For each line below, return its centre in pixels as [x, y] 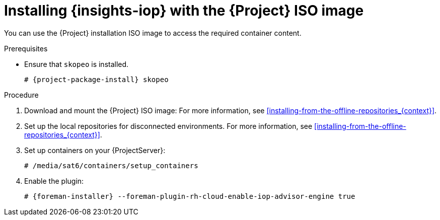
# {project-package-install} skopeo [96, 79]
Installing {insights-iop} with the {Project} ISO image [184, 11]
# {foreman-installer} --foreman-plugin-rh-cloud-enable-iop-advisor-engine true [190, 196]
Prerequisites [26, 48]
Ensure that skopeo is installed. [77, 64]
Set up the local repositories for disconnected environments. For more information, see [168, 126]
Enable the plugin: [54, 181]
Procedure [21, 95]
